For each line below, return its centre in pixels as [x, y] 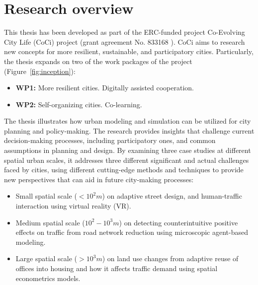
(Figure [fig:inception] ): [40, 71]
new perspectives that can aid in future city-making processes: [99, 179]
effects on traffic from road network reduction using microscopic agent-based [132, 232]
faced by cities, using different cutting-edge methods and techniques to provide [124, 170]
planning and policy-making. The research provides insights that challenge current [129, 130]
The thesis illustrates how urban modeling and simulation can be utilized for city [128, 121]
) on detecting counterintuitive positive [178, 222]
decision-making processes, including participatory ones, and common [110, 140]
